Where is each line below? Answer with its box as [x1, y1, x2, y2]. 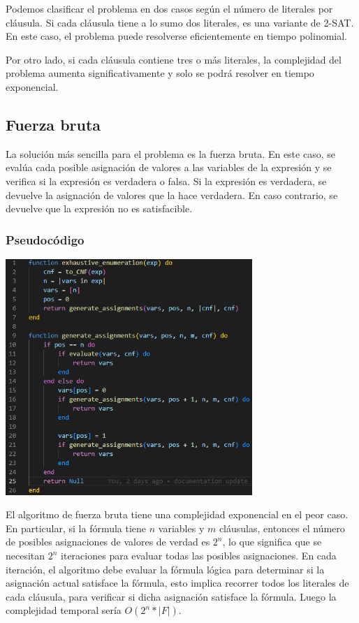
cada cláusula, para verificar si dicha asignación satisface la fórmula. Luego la [6, 589, 337, 603]
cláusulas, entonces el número [219, 520, 345, 535]
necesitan [6, 548, 45, 563]
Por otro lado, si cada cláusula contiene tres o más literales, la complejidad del [6, 52, 342, 66]
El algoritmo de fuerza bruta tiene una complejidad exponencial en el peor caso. [6, 507, 349, 522]
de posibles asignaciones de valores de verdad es [6, 534, 210, 549]
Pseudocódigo [6, 230, 85, 248]
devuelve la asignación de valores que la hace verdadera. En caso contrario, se [6, 187, 338, 202]
